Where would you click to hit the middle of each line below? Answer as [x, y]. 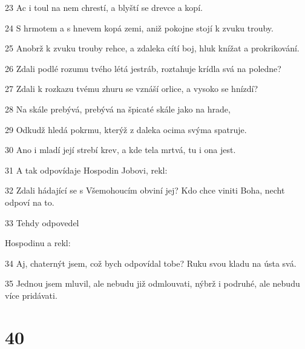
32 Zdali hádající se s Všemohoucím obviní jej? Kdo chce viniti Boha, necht [145, 190]
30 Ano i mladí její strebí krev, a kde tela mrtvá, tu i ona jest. [120, 150]
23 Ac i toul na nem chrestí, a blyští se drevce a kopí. [104, 7]
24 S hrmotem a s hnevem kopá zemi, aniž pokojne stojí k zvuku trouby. [139, 28]
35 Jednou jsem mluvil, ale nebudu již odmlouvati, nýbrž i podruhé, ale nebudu [152, 283]
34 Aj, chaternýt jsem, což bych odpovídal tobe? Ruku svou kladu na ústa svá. [151, 263]
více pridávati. [31, 295]
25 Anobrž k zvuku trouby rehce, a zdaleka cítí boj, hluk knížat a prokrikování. [152, 48]
